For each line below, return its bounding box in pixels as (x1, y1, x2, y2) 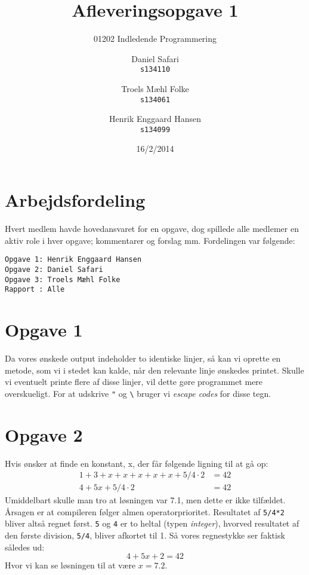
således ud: (5, 540, 45, 553)
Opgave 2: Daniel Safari (5, 265, 103, 274)
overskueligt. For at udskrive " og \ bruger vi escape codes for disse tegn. (5, 387, 271, 399)
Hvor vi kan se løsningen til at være (5, 559, 136, 571)
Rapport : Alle (5, 285, 65, 294)
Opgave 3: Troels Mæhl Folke (5, 275, 120, 284)
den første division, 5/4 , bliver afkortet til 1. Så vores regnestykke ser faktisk (5, 529, 285, 542)
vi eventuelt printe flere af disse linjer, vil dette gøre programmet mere (5, 375, 263, 388)
